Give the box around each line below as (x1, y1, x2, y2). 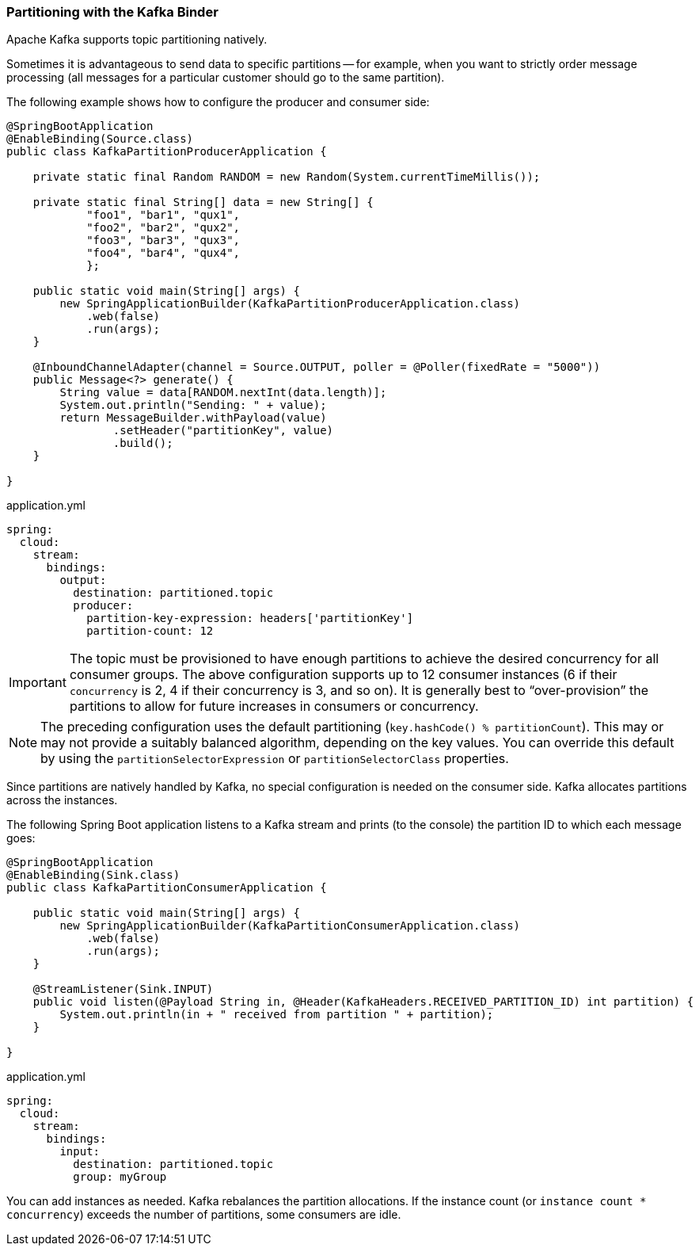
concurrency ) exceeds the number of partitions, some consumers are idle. (6, 1208, 401, 1222)
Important (9, 674, 66, 691)
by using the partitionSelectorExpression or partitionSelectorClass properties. (40, 750, 509, 767)
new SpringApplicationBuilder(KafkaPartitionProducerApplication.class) (59, 297, 521, 311)
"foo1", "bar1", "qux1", (86, 208, 241, 222)
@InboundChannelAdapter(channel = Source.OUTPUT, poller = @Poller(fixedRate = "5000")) (32, 361, 601, 374)
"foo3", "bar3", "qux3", (86, 234, 241, 247)
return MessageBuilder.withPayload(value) (59, 411, 327, 425)
